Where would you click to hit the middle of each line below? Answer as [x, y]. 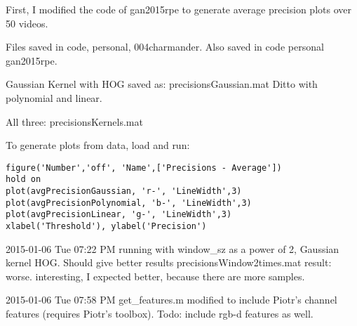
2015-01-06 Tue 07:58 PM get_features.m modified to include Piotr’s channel [171, 300]
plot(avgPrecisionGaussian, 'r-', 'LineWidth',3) [124, 191]
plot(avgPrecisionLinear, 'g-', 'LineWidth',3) [119, 215]
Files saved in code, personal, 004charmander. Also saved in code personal [165, 47]
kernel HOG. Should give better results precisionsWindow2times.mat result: [169, 262]
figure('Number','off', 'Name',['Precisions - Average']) [144, 168]
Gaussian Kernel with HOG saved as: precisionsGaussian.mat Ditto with [162, 84]
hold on [23, 180]
